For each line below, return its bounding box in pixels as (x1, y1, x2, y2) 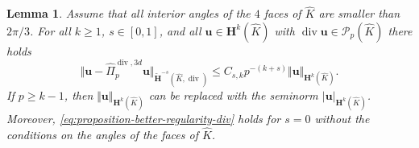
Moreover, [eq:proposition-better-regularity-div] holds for (6, 109, 281, 126)
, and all (159, 22, 201, 39)
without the (314, 109, 370, 126)
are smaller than (318, 5, 400, 22)
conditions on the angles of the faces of (6, 125, 198, 142)
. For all (29, 22, 71, 39)
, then (64, 86, 93, 103)
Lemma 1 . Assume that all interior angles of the (6, 5, 251, 22)
